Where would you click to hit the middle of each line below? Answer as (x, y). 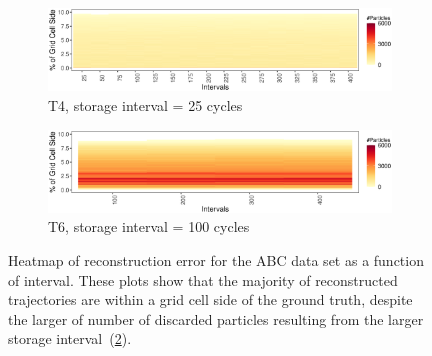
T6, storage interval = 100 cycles (149, 226)
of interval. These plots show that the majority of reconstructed (203, 279)
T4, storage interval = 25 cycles (145, 104)
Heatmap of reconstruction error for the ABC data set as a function (216, 260)
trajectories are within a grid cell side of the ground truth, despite (210, 299)
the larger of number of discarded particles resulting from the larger (216, 318)
